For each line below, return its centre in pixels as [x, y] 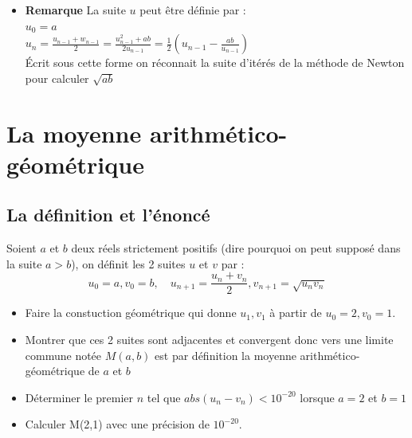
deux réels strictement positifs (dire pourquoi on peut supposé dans [236, 248]
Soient [22, 248]
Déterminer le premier [79, 397]
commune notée [63, 355]
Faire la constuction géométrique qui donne [131, 313]
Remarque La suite [75, 10]
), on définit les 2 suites [128, 263]
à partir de [296, 313]
